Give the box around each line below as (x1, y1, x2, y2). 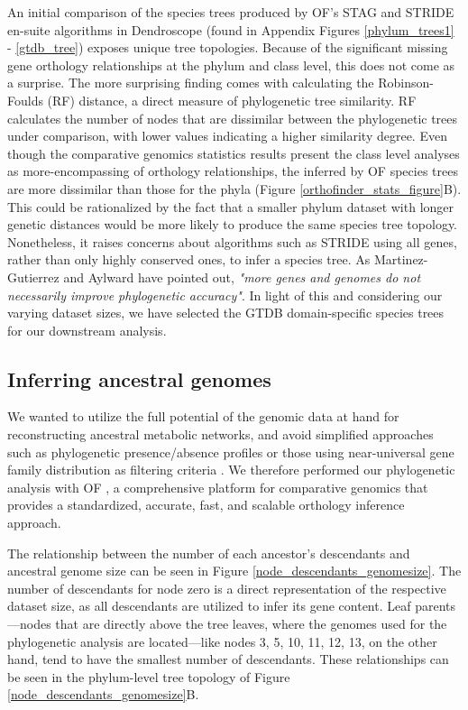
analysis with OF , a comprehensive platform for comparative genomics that (7, 477, 428, 496)
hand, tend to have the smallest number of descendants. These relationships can (7, 650, 449, 669)
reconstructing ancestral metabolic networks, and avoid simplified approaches (7, 425, 434, 444)
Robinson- (378, 73, 434, 92)
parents (415, 596, 456, 615)
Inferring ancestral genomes (7, 364, 271, 392)
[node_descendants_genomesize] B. (7, 685, 199, 704)
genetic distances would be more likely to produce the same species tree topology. (7, 215, 457, 234)
